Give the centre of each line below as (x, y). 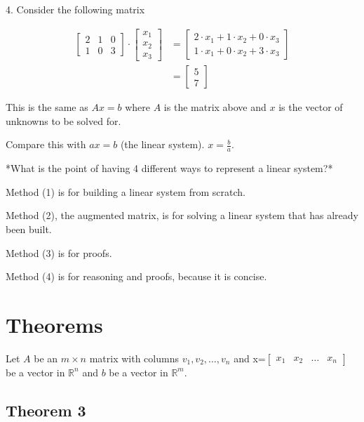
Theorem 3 (46, 410)
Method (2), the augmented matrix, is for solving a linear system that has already (182, 215)
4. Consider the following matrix (75, 9)
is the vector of (311, 107)
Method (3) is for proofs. (59, 252)
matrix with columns (134, 358)
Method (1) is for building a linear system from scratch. (126, 191)
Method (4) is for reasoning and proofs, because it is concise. (136, 276)
